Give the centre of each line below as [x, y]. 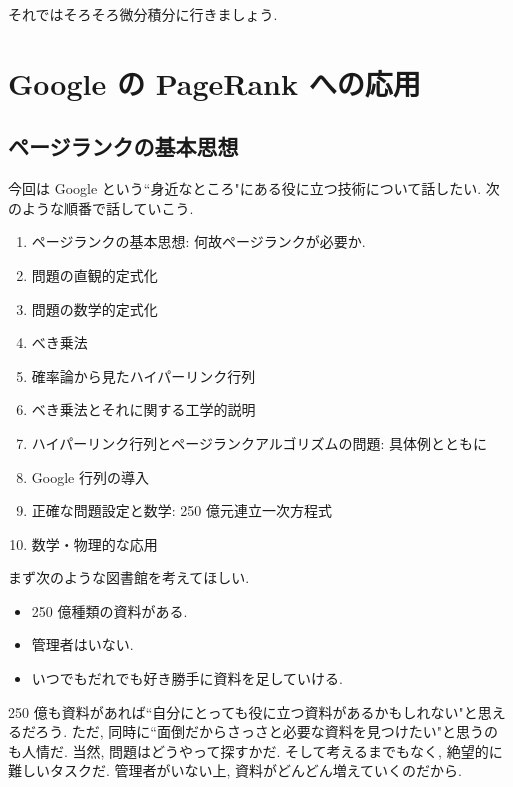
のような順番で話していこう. [101, 207]
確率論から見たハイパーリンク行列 [143, 375]
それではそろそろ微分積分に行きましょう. [143, 14]
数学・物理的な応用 [94, 543]
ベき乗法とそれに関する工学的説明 [143, 409]
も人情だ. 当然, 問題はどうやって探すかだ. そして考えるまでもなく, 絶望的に [255, 750]
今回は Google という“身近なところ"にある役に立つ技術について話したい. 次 [254, 188]
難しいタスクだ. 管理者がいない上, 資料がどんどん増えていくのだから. [235, 770]
